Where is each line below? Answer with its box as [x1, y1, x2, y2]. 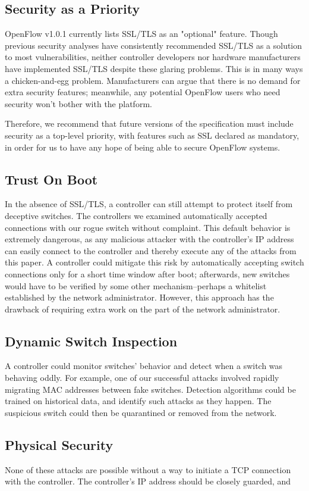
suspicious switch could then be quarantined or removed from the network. [5, 406, 277, 418]
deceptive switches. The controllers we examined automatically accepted [5, 209, 267, 221]
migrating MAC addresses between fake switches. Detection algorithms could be [5, 383, 296, 395]
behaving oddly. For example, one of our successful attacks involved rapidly [5, 371, 279, 384]
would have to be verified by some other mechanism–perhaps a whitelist [5, 279, 267, 292]
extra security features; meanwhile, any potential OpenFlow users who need [5, 86, 280, 98]
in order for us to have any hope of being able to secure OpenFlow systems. [5, 140, 280, 153]
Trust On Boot [5, 170, 98, 188]
